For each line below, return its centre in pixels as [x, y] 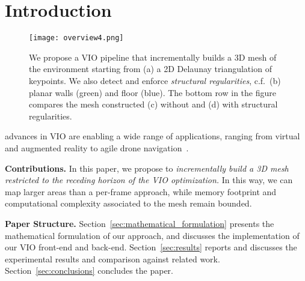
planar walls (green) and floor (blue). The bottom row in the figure [152, 92]
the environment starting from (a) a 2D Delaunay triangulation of [150, 69]
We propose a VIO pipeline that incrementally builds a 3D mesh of [153, 57]
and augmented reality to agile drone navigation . [97, 147]
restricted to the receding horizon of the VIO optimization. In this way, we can [149, 180]
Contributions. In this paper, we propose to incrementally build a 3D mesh [147, 168]
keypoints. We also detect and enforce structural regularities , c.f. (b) [155, 80]
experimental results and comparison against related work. [112, 258]
